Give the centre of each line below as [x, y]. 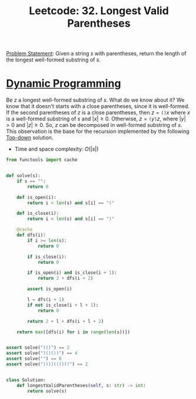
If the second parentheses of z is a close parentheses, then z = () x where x [98, 113]
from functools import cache [42, 160]
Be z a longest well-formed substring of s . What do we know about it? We [95, 100]
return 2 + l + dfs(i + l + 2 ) [66, 321]
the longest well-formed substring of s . [54, 60]
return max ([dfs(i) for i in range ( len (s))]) [74, 332]
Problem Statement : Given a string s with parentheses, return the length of [96, 54]
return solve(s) [47, 391]
